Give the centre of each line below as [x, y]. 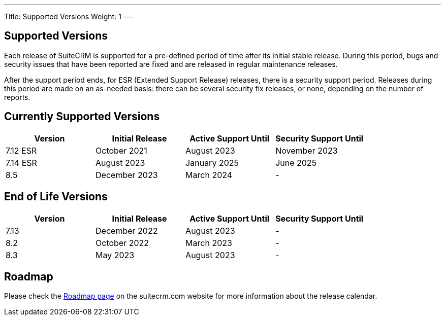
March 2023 [209, 243]
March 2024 [209, 175]
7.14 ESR [21, 163]
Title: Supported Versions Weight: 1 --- [69, 16]
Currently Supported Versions [82, 117]
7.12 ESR [21, 150]
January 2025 [212, 163]
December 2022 [127, 230]
